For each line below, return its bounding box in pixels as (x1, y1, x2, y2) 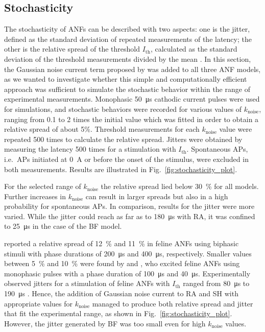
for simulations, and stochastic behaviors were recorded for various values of (4, 103, 242, 114)
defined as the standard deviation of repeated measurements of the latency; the (4, 33, 252, 44)
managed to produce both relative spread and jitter (92, 298, 253, 309)
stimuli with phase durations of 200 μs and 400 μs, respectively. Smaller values (4, 248, 252, 258)
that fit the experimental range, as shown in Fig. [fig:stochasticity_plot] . (4, 308, 232, 319)
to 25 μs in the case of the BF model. (4, 221, 122, 231)
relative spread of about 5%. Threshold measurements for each (4, 124, 200, 134)
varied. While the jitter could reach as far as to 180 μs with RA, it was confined (4, 210, 255, 221)
